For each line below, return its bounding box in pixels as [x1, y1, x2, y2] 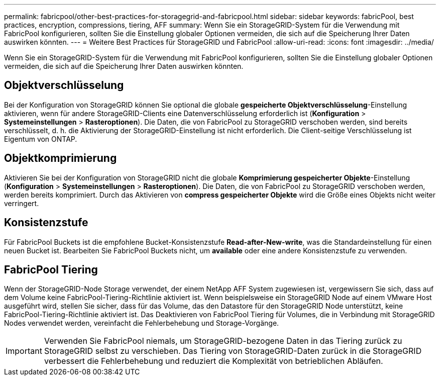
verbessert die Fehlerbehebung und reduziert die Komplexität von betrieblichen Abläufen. [44, 356, 383, 366]
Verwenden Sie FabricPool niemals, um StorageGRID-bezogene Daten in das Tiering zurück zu [44, 336, 402, 346]
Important [6, 346, 42, 356]
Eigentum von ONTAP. [4, 134, 77, 143]
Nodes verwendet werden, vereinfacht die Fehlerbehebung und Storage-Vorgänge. [4, 319, 279, 328]
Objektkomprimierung [4, 152, 117, 165]
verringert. [4, 199, 39, 208]
